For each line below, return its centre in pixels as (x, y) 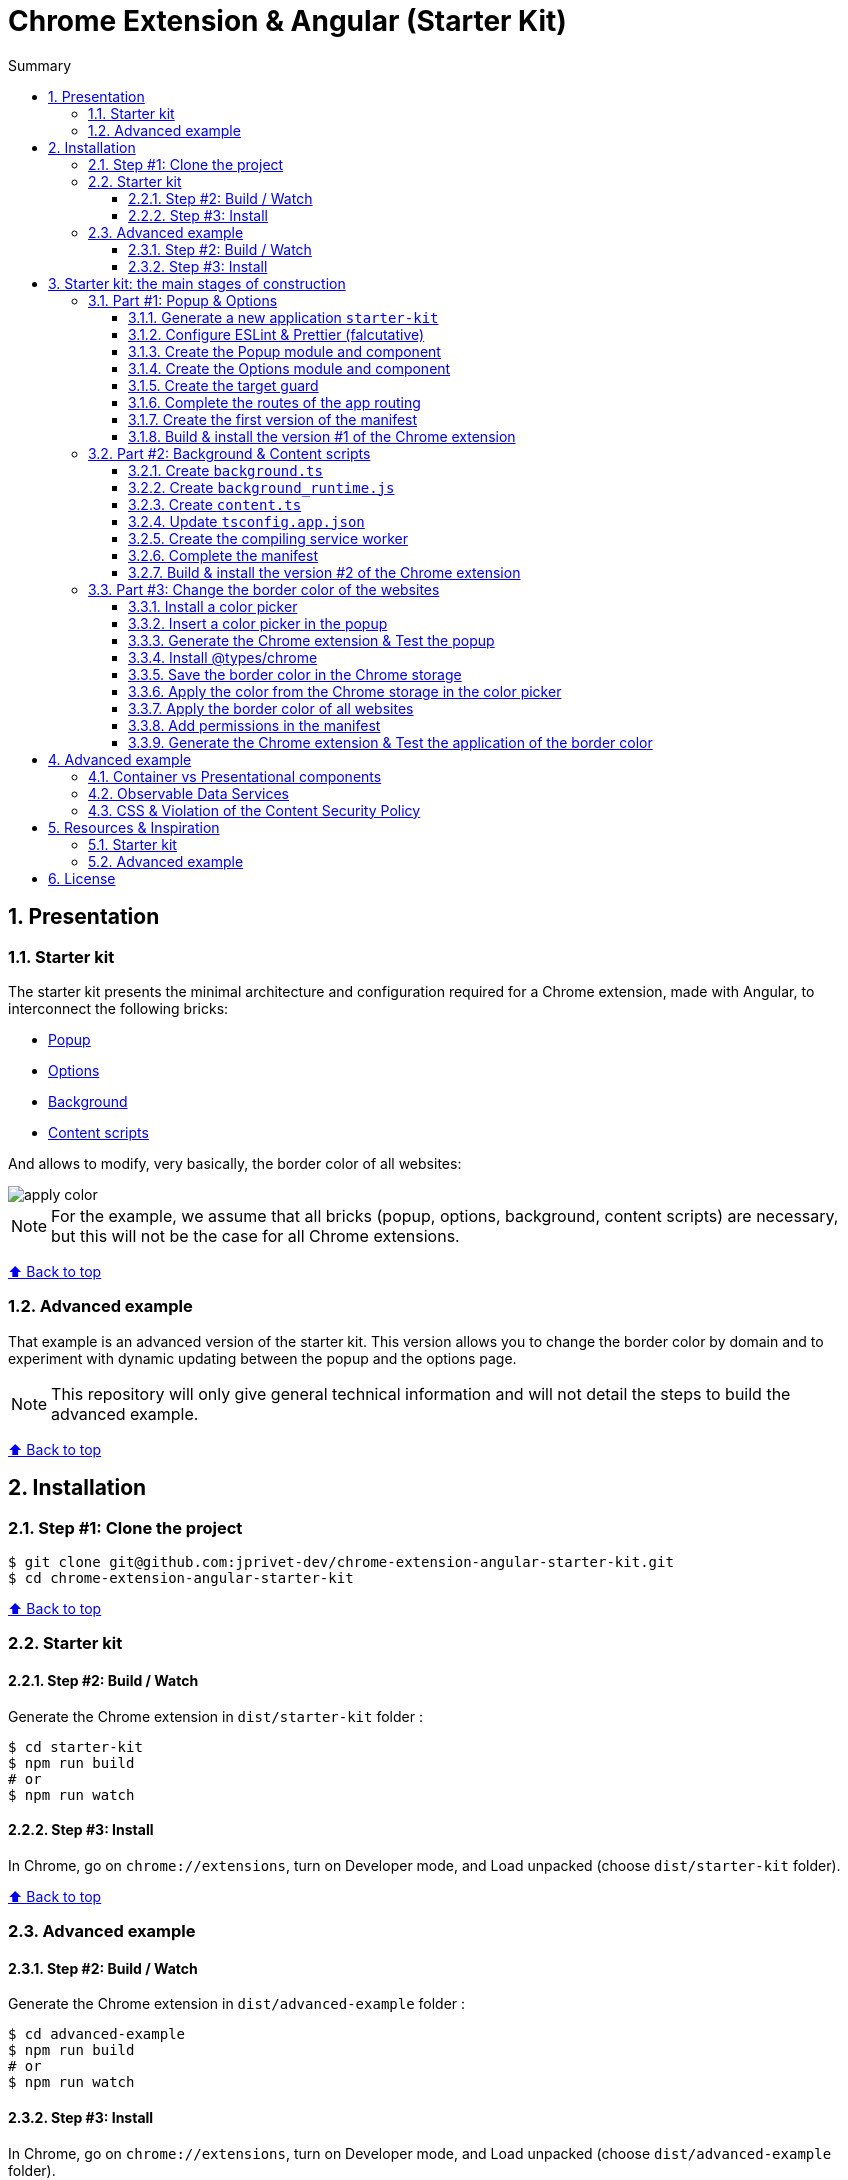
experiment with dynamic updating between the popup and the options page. (262, 1358)
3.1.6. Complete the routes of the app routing (274, 402)
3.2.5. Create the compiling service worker (268, 538)
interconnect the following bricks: (118, 1008)
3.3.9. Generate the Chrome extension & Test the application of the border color (390, 742)
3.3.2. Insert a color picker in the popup (258, 623)
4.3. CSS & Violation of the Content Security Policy (254, 810)
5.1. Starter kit (132, 844)
